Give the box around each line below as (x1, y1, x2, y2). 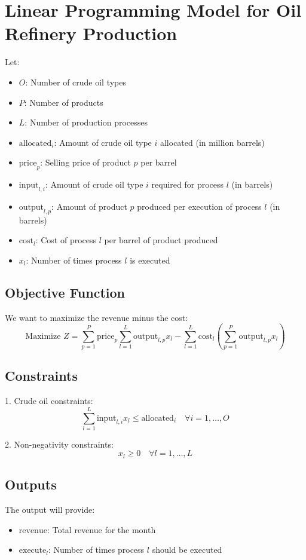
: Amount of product (51, 200, 127, 212)
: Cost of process (35, 234, 97, 246)
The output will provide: (5, 503, 95, 516)
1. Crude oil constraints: (5, 394, 93, 407)
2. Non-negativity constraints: (5, 437, 114, 450)
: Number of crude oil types (25, 75, 127, 88)
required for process (151, 178, 224, 191)
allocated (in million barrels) (160, 136, 265, 148)
